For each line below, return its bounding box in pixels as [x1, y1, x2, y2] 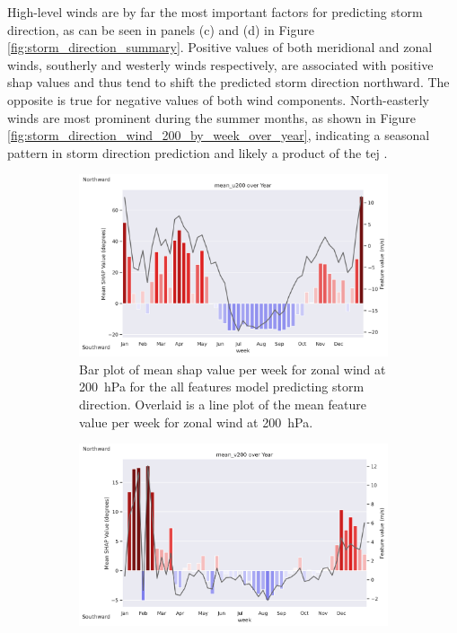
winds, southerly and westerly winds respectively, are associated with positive [7, 55, 434, 74]
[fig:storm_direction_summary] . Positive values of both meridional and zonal [7, 38, 433, 57]
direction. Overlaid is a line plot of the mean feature [79, 395, 366, 414]
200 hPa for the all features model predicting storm [79, 377, 365, 396]
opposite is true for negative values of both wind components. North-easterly [7, 90, 429, 109]
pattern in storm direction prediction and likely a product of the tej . [7, 143, 388, 162]
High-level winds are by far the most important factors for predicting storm [7, 3, 423, 21]
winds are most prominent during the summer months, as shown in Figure [7, 108, 417, 127]
